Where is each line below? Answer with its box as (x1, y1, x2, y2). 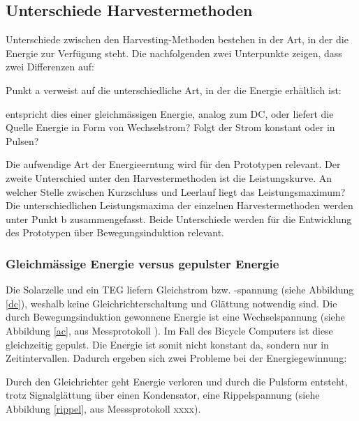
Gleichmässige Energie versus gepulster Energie (6, 254, 279, 272)
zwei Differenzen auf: (6, 59, 94, 74)
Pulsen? (6, 133, 39, 148)
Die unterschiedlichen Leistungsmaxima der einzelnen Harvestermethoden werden (6, 198, 353, 213)
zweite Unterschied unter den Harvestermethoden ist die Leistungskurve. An (6, 170, 332, 185)
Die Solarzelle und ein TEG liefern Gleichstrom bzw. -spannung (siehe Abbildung (6, 282, 354, 297)
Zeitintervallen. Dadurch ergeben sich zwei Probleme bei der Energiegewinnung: (6, 351, 347, 365)
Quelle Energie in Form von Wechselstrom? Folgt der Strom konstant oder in (6, 120, 335, 135)
